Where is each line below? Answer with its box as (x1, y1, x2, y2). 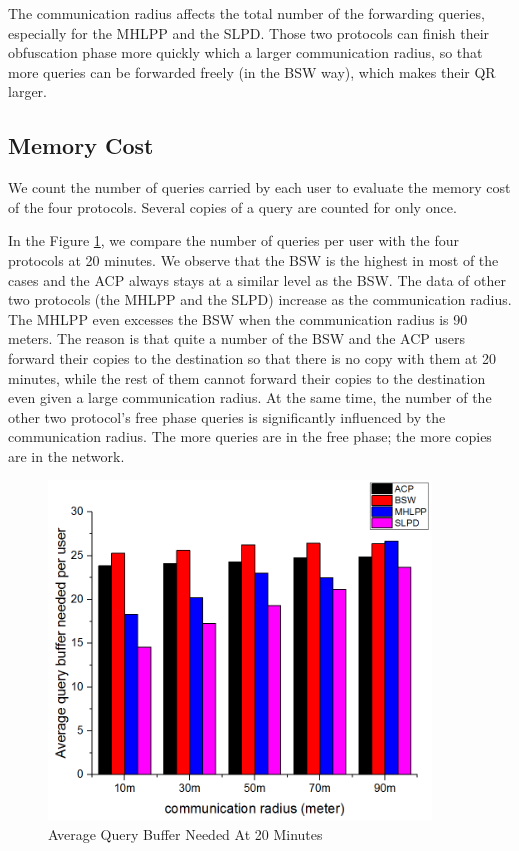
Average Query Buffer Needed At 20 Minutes (48, 824, 323, 845)
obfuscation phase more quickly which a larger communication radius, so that (8, 42, 483, 63)
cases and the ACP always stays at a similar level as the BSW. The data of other (8, 269, 506, 290)
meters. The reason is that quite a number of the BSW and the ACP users (8, 328, 466, 349)
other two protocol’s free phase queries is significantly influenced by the (8, 406, 446, 427)
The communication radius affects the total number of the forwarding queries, (8, 3, 485, 23)
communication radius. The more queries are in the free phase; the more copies (8, 426, 492, 447)
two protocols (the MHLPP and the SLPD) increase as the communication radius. (8, 289, 512, 310)
